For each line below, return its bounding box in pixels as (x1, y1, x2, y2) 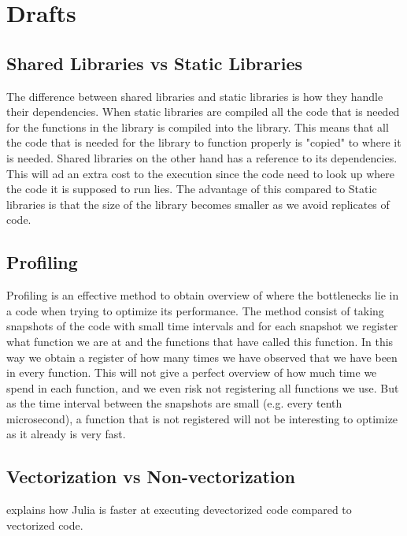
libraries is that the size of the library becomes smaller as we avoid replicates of (6, 195, 390, 212)
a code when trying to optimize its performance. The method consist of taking (6, 302, 384, 318)
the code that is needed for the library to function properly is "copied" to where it (6, 134, 401, 151)
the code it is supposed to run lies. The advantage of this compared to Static (6, 181, 377, 197)
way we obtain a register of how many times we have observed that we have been (6, 348, 398, 365)
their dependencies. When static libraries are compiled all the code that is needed (6, 103, 400, 120)
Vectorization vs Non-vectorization (6, 464, 296, 489)
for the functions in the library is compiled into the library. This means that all (6, 118, 389, 135)
